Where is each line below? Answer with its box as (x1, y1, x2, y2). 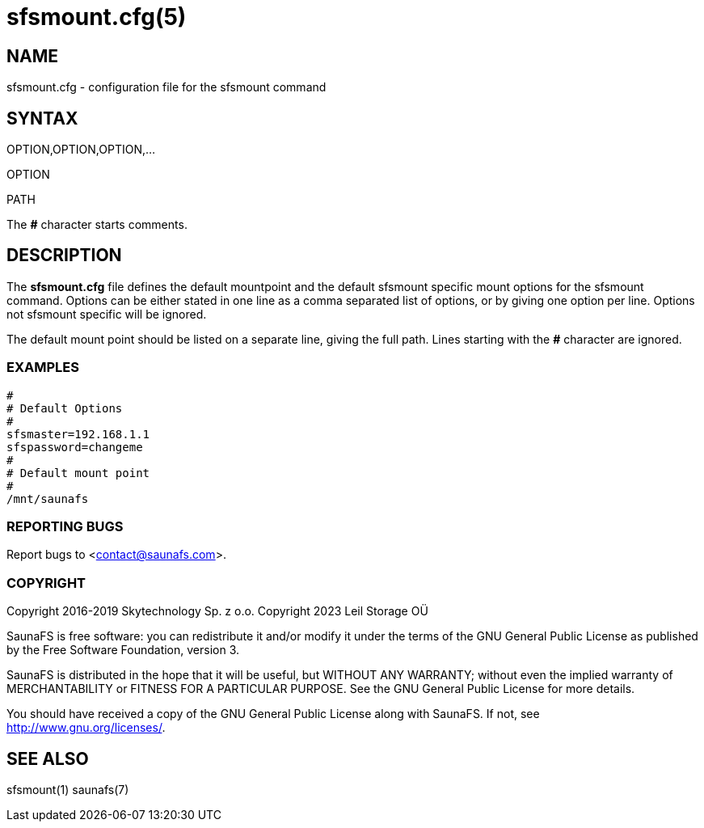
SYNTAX (6, 108, 78, 129)
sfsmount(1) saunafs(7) (6, 782, 129, 796)
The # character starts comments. (6, 218, 188, 232)
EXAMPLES (6, 359, 79, 376)
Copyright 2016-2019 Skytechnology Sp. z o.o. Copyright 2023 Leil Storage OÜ (6, 604, 428, 619)
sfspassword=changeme (6, 440, 143, 454)
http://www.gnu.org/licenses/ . (6, 720, 166, 735)
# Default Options (6, 401, 123, 415)
